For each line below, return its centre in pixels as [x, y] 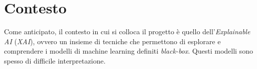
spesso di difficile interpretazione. [55, 60]
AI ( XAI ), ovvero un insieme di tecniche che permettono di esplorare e [112, 41]
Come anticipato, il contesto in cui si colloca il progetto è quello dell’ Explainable [127, 32]
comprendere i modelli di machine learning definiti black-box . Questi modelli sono [128, 51]
